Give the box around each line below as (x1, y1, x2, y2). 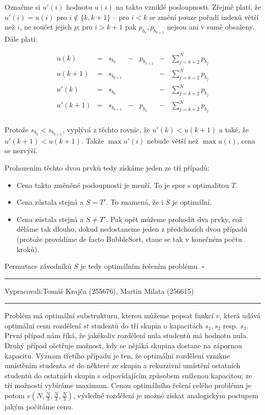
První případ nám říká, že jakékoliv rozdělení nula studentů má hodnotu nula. (5, 330, 248, 341)
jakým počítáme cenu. (5, 401, 73, 412)
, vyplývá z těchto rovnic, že (62, 124, 150, 134)
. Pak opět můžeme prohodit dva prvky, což (106, 213, 243, 224)
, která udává (219, 310, 260, 321)
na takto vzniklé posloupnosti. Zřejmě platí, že (115, 2, 261, 12)
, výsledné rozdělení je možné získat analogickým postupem (73, 390, 258, 401)
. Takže (81, 135, 104, 146)
